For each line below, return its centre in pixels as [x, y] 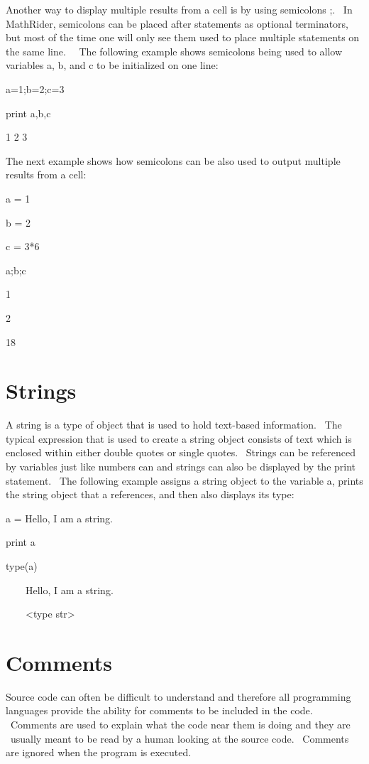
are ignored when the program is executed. [99, 752]
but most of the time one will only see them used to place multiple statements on [183, 37]
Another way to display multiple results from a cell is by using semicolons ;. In [179, 9]
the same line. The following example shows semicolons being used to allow [174, 51]
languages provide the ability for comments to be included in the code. [159, 710]
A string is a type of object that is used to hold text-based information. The [174, 425]
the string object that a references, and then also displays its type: [150, 494]
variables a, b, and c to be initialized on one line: [112, 65]
